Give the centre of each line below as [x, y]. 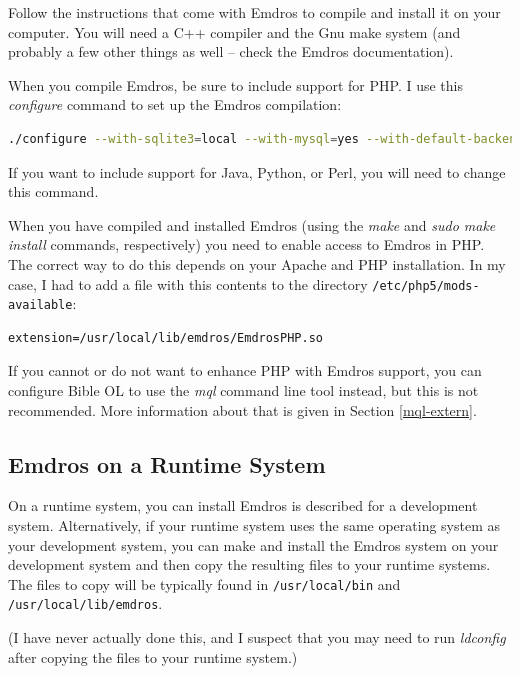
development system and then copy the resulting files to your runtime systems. [249, 564]
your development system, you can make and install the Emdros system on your [253, 544]
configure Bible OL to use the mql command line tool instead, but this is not [243, 390]
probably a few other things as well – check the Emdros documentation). [231, 51]
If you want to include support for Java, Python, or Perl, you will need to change [257, 171]
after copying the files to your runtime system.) [153, 656]
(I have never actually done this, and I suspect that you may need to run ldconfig [257, 637]
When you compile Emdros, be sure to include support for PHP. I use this [235, 84]
